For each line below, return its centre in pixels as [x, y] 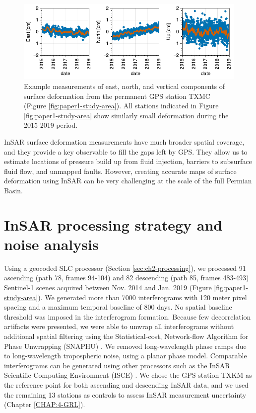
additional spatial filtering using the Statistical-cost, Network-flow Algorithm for [126, 336]
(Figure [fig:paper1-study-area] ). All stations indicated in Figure [121, 106]
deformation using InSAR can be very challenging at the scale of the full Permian [128, 181]
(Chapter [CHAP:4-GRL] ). [45, 404]
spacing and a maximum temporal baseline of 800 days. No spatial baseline [118, 307]
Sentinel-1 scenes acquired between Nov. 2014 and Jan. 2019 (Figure [108, 287]
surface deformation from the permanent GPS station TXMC [117, 96]
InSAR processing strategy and [113, 224]
